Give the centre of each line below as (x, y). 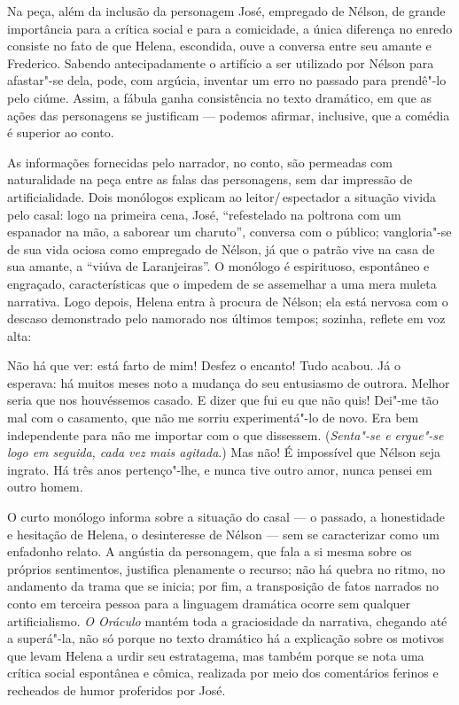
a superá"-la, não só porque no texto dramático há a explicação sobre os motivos (226, 638)
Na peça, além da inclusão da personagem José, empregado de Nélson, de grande (226, 11)
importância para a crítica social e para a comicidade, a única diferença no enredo (230, 28)
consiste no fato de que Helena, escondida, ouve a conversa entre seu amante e (219, 46)
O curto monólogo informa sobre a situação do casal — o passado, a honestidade (226, 517)
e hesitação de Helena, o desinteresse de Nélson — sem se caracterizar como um (223, 534)
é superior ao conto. (61, 132)
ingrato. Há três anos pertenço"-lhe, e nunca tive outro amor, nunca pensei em (220, 469)
